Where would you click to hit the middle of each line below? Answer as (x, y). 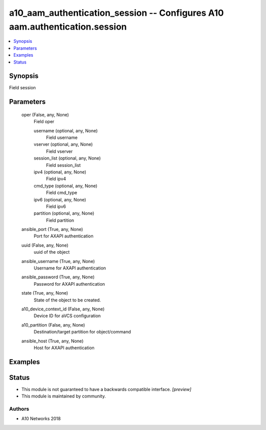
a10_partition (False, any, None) (53, 325)
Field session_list (63, 165)
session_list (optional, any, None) (67, 158)
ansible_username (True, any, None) (58, 261)
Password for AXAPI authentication (69, 284)
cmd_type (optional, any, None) (66, 186)
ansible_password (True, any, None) (58, 277)
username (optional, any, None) (66, 131)
